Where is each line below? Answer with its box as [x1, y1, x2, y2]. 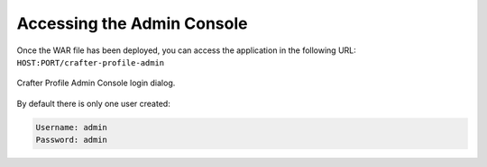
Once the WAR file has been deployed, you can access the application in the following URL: [16, 45, 356, 56]
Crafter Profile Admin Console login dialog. [16, 77, 176, 89]
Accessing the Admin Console [16, 13, 248, 33]
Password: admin [35, 135, 108, 145]
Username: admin [35, 122, 108, 132]
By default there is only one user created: [16, 98, 170, 109]
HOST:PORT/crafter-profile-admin [16, 57, 165, 67]
